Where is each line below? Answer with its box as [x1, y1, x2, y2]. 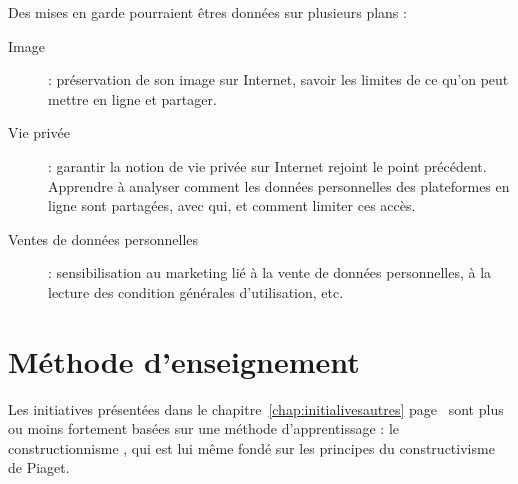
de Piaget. [8, 457, 70, 478]
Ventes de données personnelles [8, 228, 199, 249]
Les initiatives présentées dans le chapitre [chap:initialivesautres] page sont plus [8, 398, 504, 419]
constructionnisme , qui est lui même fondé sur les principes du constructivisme [8, 437, 495, 458]
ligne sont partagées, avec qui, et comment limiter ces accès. [48, 195, 416, 216]
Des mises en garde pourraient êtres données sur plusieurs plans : [8, 2, 407, 22]
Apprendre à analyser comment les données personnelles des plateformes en [48, 175, 510, 196]
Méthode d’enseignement [8, 340, 360, 381]
